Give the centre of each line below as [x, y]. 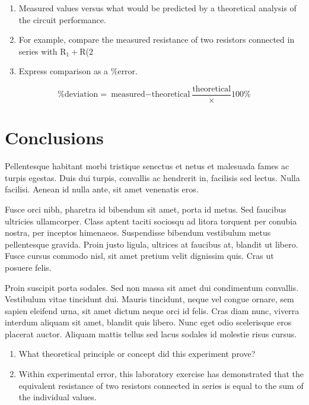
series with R [42, 51]
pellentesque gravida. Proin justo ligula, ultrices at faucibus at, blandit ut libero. [152, 244]
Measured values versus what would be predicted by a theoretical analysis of [157, 8]
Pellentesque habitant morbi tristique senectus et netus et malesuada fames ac [147, 166]
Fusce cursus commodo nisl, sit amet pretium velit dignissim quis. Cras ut [139, 256]
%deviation [78, 95]
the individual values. [58, 397]
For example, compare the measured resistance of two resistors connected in [157, 39]
